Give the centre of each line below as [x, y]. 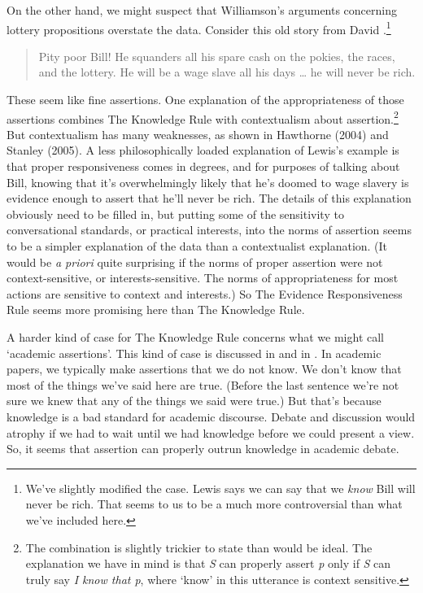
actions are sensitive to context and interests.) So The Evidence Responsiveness [205, 293]
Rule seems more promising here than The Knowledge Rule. [156, 310]
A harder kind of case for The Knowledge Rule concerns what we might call [196, 337]
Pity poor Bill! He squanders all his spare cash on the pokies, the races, [217, 56]
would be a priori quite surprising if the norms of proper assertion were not [195, 262]
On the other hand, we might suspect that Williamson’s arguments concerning [202, 10]
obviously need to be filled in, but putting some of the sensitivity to [175, 214]
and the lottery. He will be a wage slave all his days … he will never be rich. [227, 72]
